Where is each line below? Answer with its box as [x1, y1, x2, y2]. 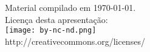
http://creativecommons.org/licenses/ [5, 34, 145, 47]
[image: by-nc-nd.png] [5, 26, 97, 35]
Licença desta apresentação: [5, 13, 108, 25]
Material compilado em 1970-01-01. [5, 1, 136, 13]
